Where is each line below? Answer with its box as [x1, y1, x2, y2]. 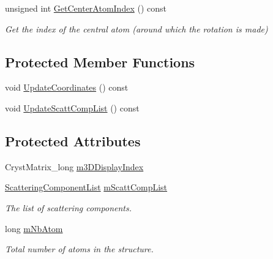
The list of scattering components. [5, 201, 132, 214]
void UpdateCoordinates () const [5, 81, 129, 94]
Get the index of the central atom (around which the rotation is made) [5, 22, 268, 35]
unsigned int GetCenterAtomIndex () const [5, 2, 166, 14]
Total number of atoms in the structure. [5, 242, 154, 255]
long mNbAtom [5, 222, 63, 235]
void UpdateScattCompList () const [5, 101, 140, 114]
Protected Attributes [5, 131, 141, 150]
